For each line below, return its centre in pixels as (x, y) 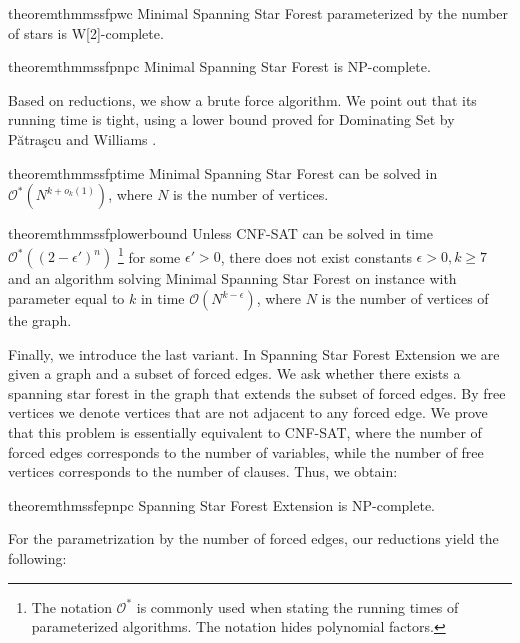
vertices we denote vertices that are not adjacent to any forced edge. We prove (248, 412)
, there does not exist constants (316, 256)
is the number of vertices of (405, 298)
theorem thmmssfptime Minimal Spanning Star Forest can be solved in (223, 172)
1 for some (149, 255)
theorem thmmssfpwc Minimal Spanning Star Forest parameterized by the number (258, 13)
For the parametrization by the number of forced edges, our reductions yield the (253, 538)
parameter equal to (66, 298)
